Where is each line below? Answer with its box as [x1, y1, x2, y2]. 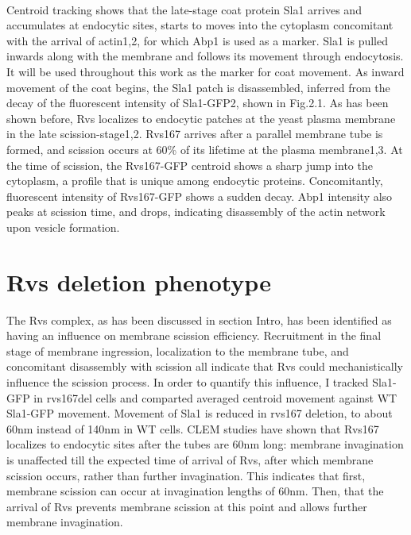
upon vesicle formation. [6, 218, 120, 235]
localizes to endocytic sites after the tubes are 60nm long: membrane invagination [6, 436, 404, 452]
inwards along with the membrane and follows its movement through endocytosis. [6, 48, 404, 64]
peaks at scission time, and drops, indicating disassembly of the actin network [6, 203, 386, 220]
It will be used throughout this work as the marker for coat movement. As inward [6, 63, 405, 79]
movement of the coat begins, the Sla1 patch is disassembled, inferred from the [6, 79, 390, 95]
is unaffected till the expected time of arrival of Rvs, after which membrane [6, 451, 374, 468]
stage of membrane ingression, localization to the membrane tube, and [6, 342, 349, 359]
